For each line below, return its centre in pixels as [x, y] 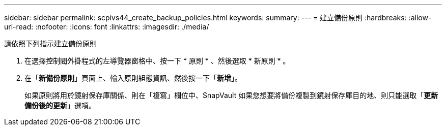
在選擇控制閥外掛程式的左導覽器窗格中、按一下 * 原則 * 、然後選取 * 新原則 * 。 [157, 61]
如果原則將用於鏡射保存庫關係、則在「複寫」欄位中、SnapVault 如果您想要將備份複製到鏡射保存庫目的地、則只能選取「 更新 [231, 95]
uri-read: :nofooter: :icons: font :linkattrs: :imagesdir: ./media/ [107, 27]
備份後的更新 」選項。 [60, 105]
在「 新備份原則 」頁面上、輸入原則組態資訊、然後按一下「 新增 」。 [133, 78]
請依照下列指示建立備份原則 [50, 43]
